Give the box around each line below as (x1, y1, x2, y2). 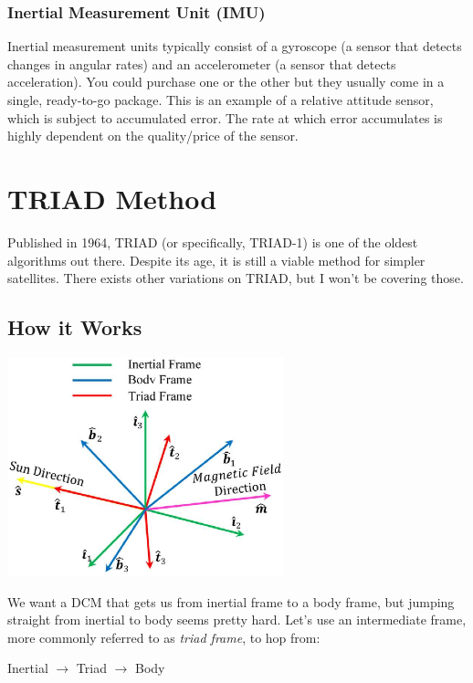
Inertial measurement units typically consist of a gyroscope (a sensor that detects (7, 37, 462, 56)
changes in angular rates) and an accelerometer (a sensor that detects (7, 54, 396, 73)
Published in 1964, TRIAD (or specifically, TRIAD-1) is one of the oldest (7, 232, 418, 251)
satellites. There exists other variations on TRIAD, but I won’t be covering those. (7, 268, 464, 288)
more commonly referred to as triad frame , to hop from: (7, 627, 321, 646)
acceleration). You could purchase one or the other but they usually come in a (7, 72, 445, 91)
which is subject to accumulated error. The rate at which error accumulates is (7, 108, 443, 127)
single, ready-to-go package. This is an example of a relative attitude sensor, (7, 90, 434, 109)
